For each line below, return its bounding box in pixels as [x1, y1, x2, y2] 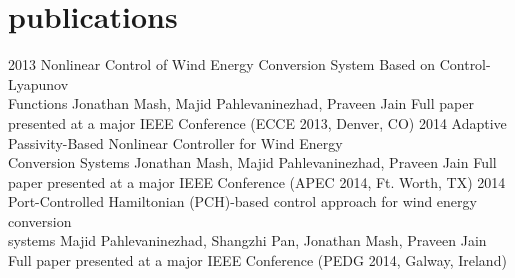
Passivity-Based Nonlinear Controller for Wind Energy [8, 132, 343, 153]
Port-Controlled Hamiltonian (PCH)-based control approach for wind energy [8, 191, 477, 212]
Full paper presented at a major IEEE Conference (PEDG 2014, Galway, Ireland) [8, 250, 507, 271]
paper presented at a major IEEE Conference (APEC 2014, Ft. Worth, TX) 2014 [8, 171, 506, 192]
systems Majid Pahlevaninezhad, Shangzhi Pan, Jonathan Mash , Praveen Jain [8, 230, 487, 251]
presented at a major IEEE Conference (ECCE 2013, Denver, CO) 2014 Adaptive [8, 112, 507, 133]
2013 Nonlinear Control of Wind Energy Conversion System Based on [8, 54, 436, 75]
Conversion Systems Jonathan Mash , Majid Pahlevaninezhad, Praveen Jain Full [8, 152, 497, 173]
